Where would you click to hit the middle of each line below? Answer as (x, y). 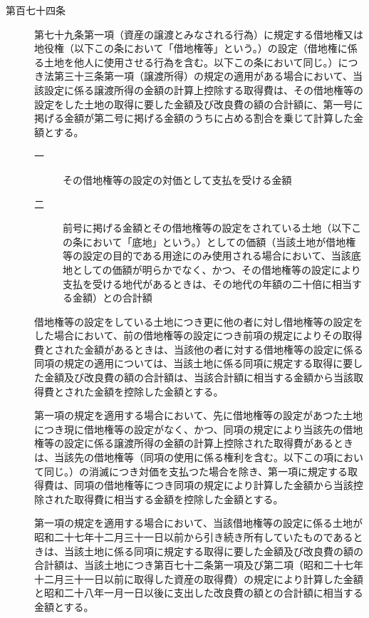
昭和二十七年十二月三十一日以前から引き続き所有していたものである (194, 537)
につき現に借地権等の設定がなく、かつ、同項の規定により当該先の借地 (199, 429)
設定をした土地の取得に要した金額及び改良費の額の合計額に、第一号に (199, 104)
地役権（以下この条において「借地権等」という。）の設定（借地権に (191, 48)
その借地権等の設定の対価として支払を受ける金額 (177, 179)
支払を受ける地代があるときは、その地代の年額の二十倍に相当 (207, 283)
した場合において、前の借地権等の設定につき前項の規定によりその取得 (198, 335)
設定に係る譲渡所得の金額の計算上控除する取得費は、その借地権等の (203, 89)
